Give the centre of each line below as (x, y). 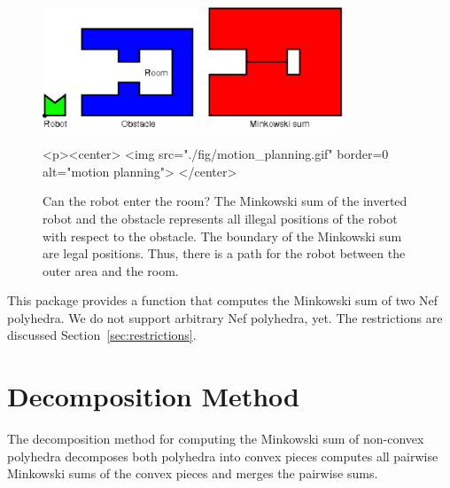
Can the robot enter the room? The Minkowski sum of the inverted (225, 201)
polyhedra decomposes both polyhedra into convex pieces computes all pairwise (223, 456)
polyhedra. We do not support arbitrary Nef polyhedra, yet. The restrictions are (225, 317)
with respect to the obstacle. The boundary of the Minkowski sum (222, 236)
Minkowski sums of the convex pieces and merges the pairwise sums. (193, 473)
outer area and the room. (111, 270)
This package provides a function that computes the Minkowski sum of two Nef (223, 300)
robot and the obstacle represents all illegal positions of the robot (220, 218)
